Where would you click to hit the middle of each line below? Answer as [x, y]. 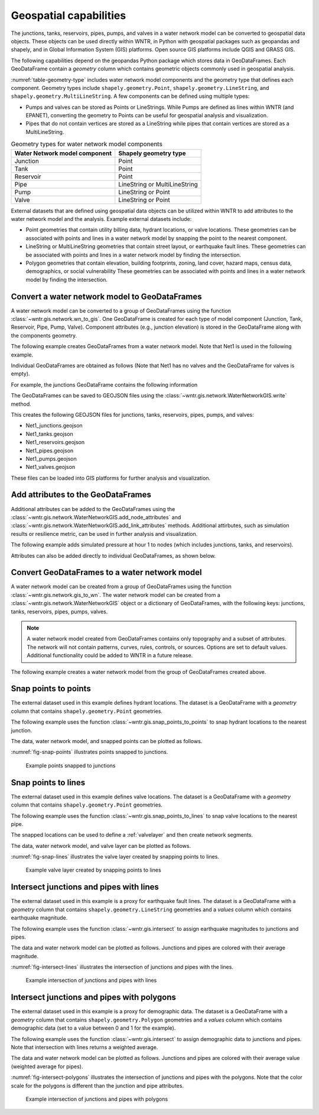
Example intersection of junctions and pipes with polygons [97, 1099]
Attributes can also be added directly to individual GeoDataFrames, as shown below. [113, 555]
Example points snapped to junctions [71, 765]
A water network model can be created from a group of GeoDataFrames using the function [121, 587]
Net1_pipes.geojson [50, 451]
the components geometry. [44, 335]
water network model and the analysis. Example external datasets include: [101, 219]
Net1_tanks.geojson [49, 434]
